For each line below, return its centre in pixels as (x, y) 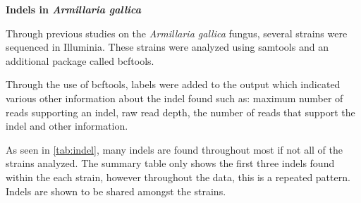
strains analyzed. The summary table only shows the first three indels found (170, 163)
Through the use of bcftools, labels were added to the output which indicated (173, 84)
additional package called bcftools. (80, 60)
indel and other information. (67, 126)
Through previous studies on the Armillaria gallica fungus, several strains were (177, 33)
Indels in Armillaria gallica (73, 9)
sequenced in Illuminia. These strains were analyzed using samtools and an (167, 47)
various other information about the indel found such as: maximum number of (175, 98)
